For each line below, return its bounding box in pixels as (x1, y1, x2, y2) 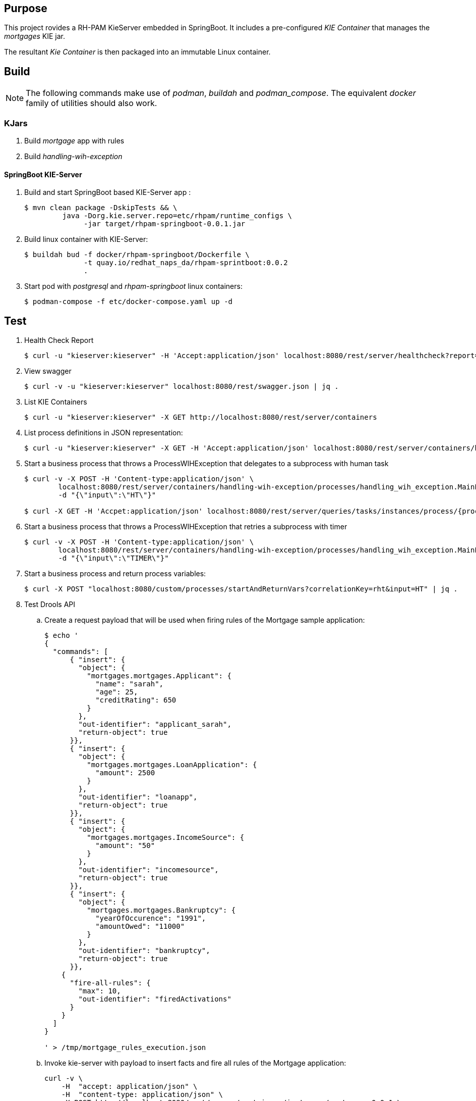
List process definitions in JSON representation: (24, 428, 183, 437)
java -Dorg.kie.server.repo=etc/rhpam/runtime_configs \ (62, 212, 292, 220)
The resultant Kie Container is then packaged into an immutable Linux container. (4, 47, 271, 57)
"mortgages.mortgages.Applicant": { (87, 672, 231, 680)
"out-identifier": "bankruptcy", (78, 946, 210, 955)
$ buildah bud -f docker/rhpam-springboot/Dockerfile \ (24, 251, 250, 259)
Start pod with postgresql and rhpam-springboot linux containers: (24, 282, 243, 291)
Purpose (4, 2, 47, 15)
